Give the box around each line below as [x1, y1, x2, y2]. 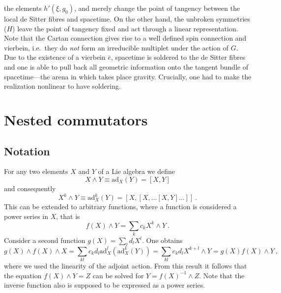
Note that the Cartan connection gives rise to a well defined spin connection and [4, 33, 247, 43]
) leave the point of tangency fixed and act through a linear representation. [12, 23, 238, 33]
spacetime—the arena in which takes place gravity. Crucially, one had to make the [4, 71, 252, 81]
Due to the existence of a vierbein [4, 52, 106, 62]
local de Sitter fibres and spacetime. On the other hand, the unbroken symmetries [4, 14, 251, 24]
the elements [4, 3, 42, 13]
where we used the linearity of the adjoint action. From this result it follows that [4, 261, 247, 271]
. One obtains [142, 235, 183, 245]
